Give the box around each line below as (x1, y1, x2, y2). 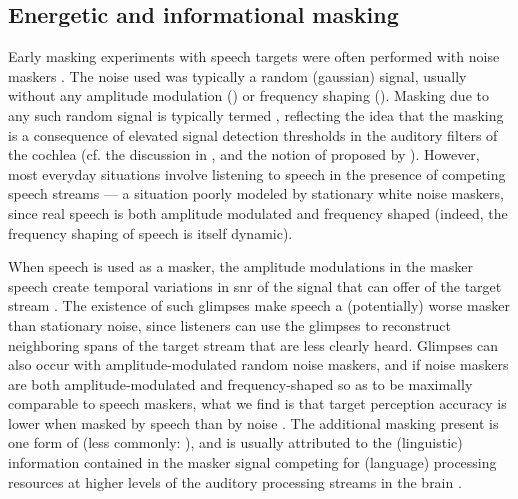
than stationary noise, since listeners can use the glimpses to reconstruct (8, 314, 451, 335)
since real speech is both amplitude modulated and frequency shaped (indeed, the (8, 202, 508, 223)
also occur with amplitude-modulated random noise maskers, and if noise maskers (8, 354, 509, 375)
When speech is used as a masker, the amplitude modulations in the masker (8, 256, 473, 277)
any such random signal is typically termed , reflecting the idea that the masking (8, 104, 504, 125)
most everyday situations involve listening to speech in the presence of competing (8, 163, 506, 184)
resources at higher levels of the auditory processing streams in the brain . (8, 471, 462, 492)
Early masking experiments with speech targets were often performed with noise (8, 46, 500, 67)
